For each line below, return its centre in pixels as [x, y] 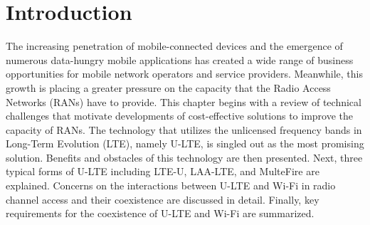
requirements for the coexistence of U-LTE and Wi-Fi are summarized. [160, 213]
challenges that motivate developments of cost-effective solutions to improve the [180, 116]
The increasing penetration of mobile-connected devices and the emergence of [174, 46]
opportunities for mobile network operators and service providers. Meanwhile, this [185, 74]
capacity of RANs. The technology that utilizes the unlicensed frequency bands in [184, 129]
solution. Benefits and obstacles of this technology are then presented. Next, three [184, 157]
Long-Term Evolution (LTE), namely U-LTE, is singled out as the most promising [185, 143]
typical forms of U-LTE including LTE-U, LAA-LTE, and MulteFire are [163, 171]
